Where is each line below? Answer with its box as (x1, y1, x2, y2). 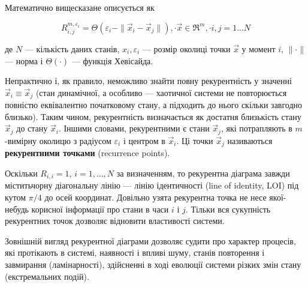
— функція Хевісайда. (71, 54, 153, 67)
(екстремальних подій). (5, 270, 89, 282)
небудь (5, 202, 29, 215)
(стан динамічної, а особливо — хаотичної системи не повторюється (35, 86, 287, 98)
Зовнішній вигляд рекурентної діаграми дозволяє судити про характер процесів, (5, 234, 296, 247)
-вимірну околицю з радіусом (5, 134, 111, 147)
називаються (227, 134, 273, 147)
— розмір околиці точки (142, 43, 231, 55)
